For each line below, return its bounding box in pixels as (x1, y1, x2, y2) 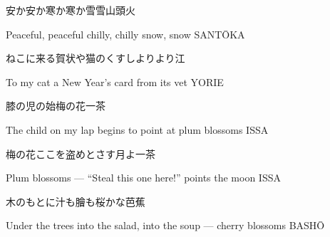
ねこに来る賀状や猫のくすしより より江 (6, 51, 185, 65)
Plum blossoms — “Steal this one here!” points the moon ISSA (6, 170, 281, 185)
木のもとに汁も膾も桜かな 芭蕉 (6, 194, 145, 209)
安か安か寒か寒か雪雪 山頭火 (6, 3, 135, 17)
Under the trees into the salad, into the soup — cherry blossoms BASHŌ (6, 218, 325, 233)
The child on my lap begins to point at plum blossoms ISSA (6, 122, 269, 137)
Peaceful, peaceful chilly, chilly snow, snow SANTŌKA (6, 26, 245, 41)
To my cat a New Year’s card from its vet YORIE (6, 74, 224, 89)
